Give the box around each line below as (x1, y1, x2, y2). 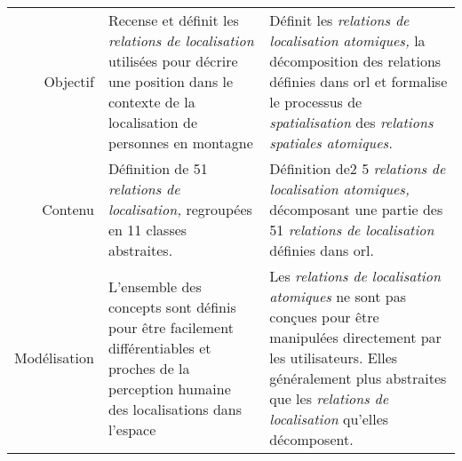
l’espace (108, 418, 156, 440)
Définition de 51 (108, 158, 208, 179)
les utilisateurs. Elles (269, 347, 398, 368)
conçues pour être (269, 306, 379, 327)
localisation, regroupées (108, 199, 252, 219)
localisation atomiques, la (269, 30, 426, 51)
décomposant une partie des (269, 199, 443, 219)
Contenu (42, 199, 94, 219)
